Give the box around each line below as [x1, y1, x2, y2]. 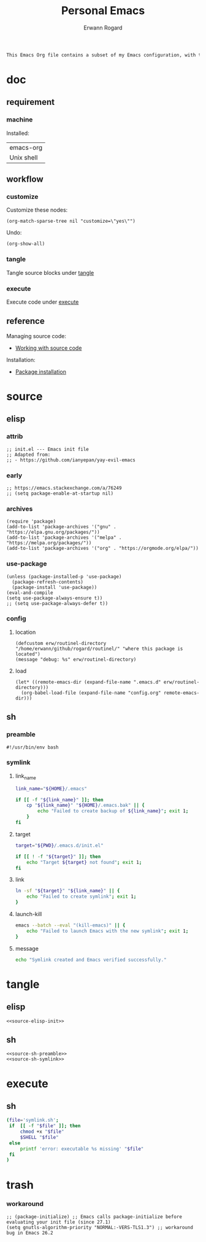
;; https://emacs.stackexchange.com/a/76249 [6, 485, 122, 491]
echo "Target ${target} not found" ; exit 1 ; [26, 859, 142, 865]
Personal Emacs [61, 4, 145, 18]
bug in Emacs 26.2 [6, 1230, 53, 1236]
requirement [6, 97, 55, 107]
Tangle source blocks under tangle [6, 269, 94, 276]
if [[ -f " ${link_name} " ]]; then [15, 796, 104, 803]
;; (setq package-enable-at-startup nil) [6, 490, 114, 496]
